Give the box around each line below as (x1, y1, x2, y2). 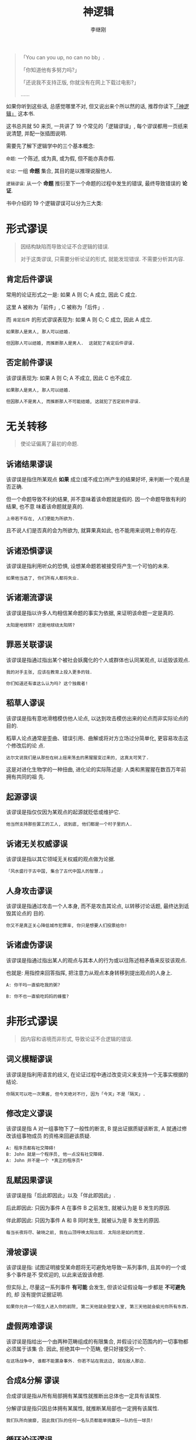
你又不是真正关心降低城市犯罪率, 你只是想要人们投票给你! (6, 922, 128, 928)
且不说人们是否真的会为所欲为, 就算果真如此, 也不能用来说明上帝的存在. (6, 527, 177, 534)
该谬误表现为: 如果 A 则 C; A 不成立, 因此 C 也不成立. (6, 374, 132, 381)
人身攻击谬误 (6, 885, 53, 896)
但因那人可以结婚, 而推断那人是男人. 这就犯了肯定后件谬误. (6, 340, 136, 346)
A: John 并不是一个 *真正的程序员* (6, 1158, 83, 1164)
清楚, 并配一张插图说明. (11, 130, 67, 137)
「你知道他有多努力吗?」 (20, 66, 80, 73)
